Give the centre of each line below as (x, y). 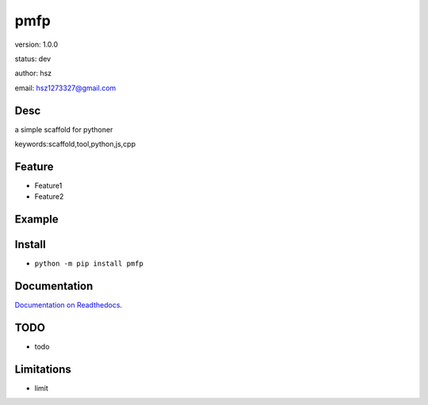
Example (36, 219)
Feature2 (49, 197)
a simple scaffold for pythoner (64, 129)
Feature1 (48, 185)
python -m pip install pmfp (89, 264)
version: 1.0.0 (36, 44)
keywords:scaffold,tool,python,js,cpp (75, 144)
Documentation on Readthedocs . (69, 305)
